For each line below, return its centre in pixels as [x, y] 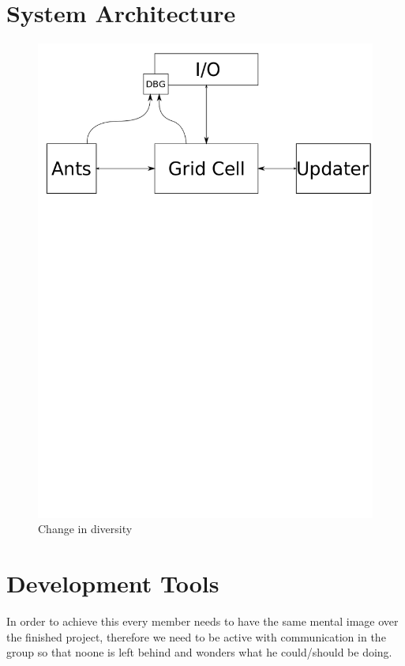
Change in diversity [85, 529]
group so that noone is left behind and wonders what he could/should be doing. [199, 652]
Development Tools [113, 583]
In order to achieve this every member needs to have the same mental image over [202, 621]
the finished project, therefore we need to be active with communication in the [196, 636]
